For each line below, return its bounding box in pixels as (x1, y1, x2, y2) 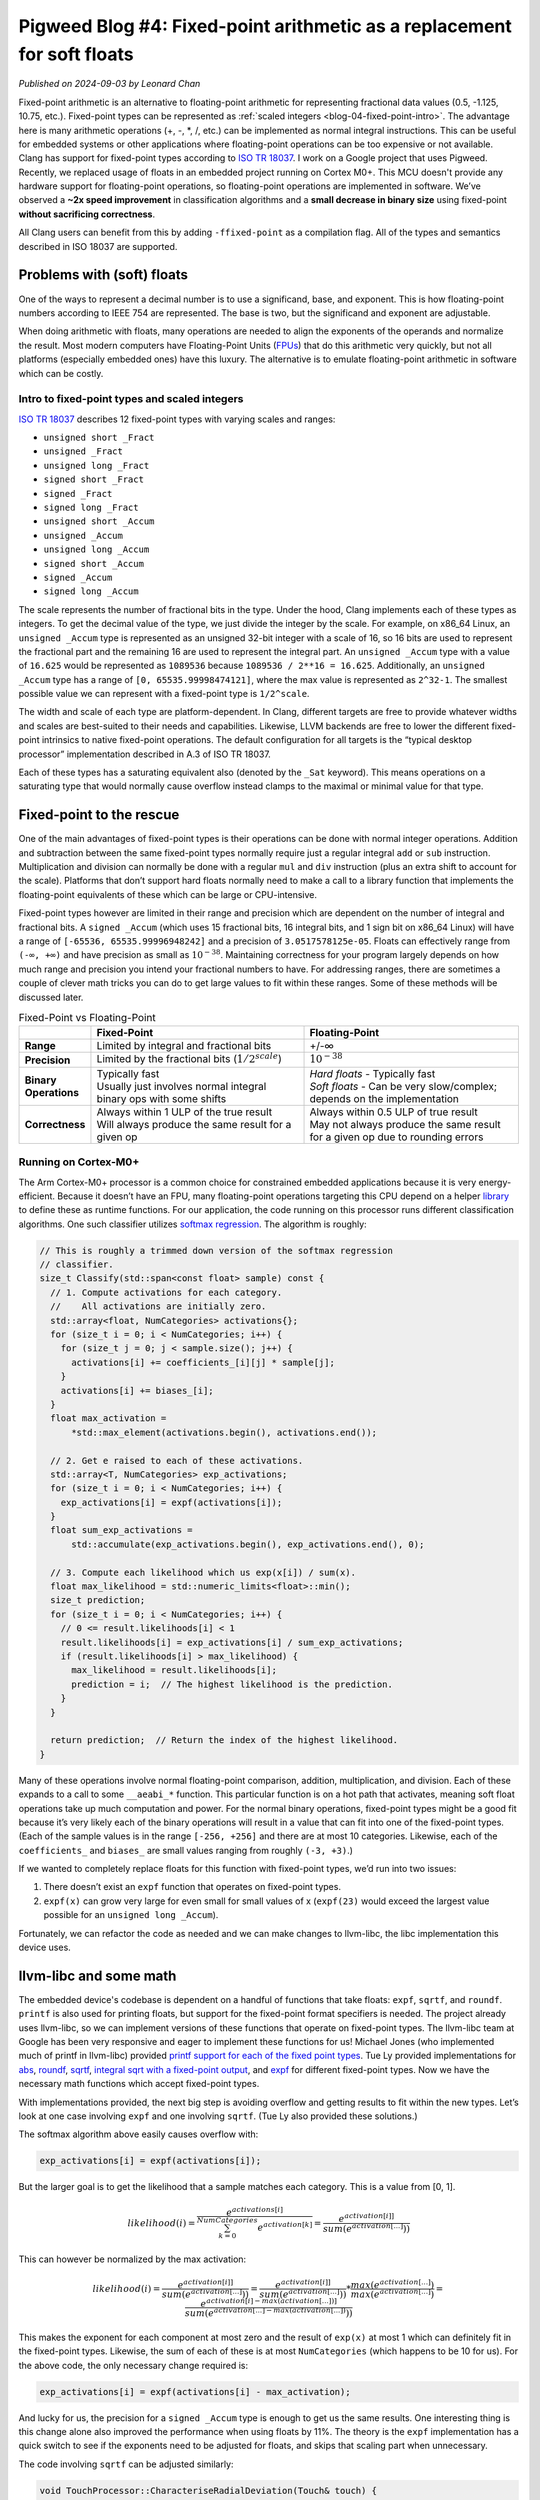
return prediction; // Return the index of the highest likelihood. (50, 1735, 399, 1746)
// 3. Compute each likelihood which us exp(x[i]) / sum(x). (50, 1566, 357, 1578)
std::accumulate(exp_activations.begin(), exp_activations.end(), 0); (71, 1538, 425, 1550)
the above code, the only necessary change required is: (18, 2359, 249, 2371)
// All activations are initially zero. (50, 1301, 267, 1312)
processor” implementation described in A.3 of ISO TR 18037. (18, 748, 272, 760)
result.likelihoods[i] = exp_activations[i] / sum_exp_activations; (60, 1636, 404, 1648)
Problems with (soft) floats (18, 266, 189, 284)
